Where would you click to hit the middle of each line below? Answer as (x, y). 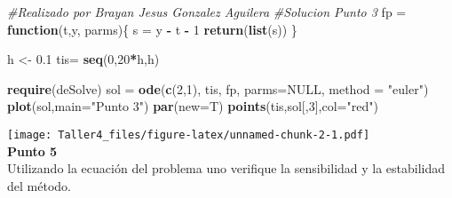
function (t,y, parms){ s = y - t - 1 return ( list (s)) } (152, 29)
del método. (39, 185)
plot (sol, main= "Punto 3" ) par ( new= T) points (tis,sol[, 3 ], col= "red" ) (193, 106)
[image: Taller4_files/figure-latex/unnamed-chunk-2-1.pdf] (189, 135)
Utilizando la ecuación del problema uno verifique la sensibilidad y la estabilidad (226, 168)
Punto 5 (32, 150)
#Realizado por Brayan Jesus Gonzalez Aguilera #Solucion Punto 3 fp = (207, 12)
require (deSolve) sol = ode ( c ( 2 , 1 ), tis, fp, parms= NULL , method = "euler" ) (218, 88)
